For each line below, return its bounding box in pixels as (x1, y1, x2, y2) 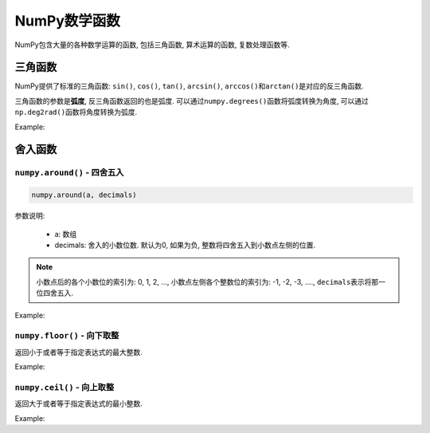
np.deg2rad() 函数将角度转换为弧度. (14, 108, 138, 117)
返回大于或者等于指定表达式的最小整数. (14, 399, 143, 408)
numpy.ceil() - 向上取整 (14, 381, 115, 392)
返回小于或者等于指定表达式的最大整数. (14, 347, 143, 356)
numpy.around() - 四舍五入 (14, 167, 124, 179)
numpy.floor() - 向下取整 (14, 330, 119, 341)
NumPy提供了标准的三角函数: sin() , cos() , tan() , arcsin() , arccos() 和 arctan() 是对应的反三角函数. (14, 81, 364, 91)
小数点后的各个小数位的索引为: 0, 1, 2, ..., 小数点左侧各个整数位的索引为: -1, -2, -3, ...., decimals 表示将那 (36, 277, 379, 286)
